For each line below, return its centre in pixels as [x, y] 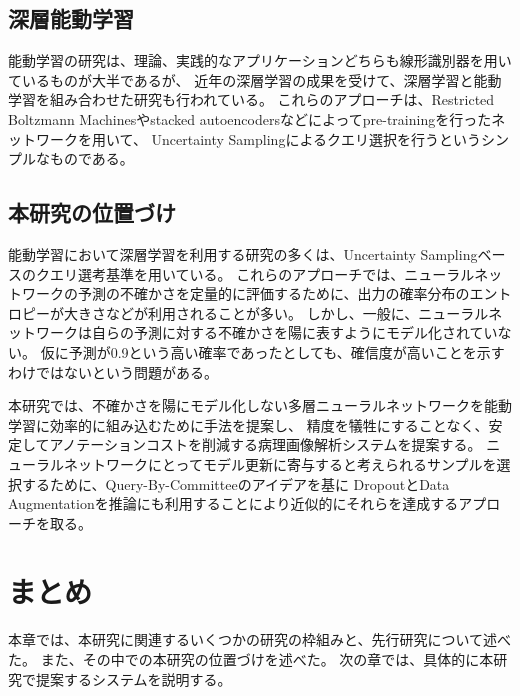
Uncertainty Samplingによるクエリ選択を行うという [316, 138]
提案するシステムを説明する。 [133, 678]
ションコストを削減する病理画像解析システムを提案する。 [293, 444]
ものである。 [91, 158]
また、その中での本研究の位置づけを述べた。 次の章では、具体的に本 [267, 659]
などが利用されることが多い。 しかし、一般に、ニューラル [297, 312]
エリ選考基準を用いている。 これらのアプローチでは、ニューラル [262, 273]
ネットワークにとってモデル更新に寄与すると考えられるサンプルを [280, 463]
